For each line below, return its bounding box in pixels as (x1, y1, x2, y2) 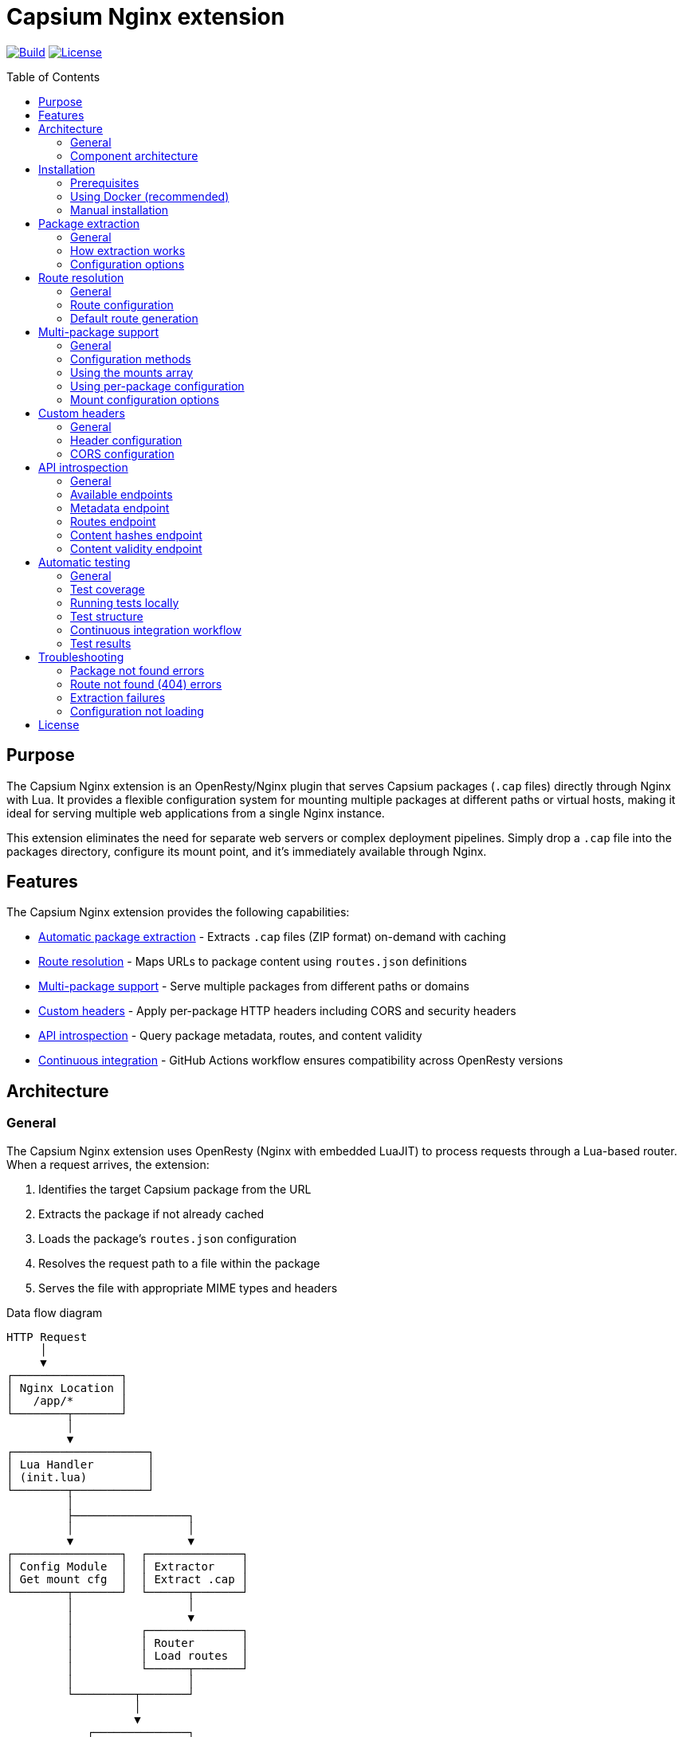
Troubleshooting (38, 649, 124, 664)
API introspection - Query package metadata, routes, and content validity (38, 1029, 422, 1043)
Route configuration (70, 297, 174, 312)
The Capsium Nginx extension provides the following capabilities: (6, 905, 350, 919)
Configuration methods (70, 351, 191, 366)
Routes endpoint (70, 514, 156, 528)
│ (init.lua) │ (6, 1470, 155, 1484)
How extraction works (70, 243, 186, 257)
